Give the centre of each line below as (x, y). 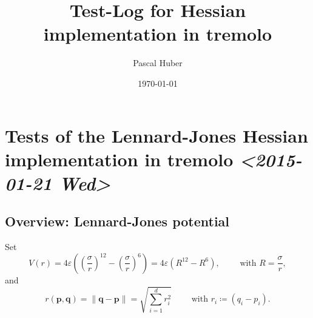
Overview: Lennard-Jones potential (117, 221)
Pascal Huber (158, 63)
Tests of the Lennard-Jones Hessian (156, 135)
